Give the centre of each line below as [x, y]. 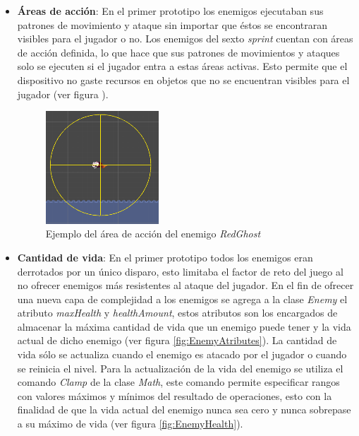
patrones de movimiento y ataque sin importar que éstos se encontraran [172, 24]
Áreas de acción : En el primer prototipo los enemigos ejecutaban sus [170, 11]
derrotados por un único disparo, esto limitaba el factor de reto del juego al [180, 271]
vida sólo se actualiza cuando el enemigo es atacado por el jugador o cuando [182, 354]
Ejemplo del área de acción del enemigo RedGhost [153, 234]
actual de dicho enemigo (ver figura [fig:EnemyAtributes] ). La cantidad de [177, 340]
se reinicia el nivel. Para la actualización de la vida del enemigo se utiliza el [180, 368]
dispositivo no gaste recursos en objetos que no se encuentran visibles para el [183, 79]
